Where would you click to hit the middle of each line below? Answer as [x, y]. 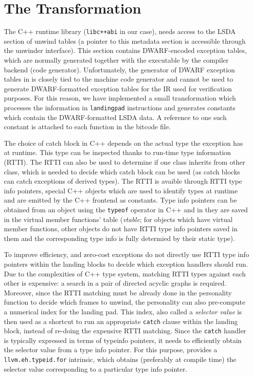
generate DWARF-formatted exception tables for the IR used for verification [118, 88]
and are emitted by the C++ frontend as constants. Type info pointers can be [120, 200]
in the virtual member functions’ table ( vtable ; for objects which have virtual [118, 219]
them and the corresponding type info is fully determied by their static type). [119, 238]
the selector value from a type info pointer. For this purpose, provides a [111, 350]
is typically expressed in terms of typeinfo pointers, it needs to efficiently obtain [123, 340]
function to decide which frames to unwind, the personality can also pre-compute [125, 302]
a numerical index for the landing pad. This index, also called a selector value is [123, 311]
